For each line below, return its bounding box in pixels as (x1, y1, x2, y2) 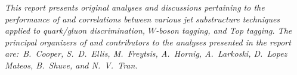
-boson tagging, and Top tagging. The (156, 24, 292, 37)
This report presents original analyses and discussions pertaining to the (5, 1, 265, 13)
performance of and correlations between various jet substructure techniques (5, 12, 280, 25)
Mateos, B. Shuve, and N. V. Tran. (5, 58, 138, 71)
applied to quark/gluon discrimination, (5, 24, 146, 37)
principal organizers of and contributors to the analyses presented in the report (5, 35, 291, 48)
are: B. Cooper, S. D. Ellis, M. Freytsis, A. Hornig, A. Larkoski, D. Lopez (5, 47, 287, 60)
